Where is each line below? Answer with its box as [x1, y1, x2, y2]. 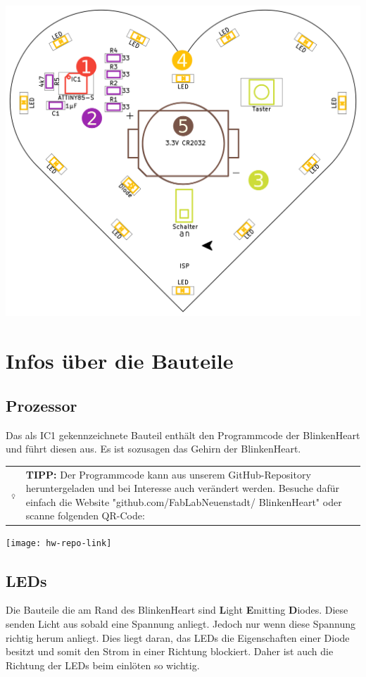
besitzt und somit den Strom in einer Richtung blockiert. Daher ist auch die [6, 644, 334, 659]
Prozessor [6, 394, 77, 416]
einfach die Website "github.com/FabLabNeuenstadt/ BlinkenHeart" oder [25, 494, 342, 509]
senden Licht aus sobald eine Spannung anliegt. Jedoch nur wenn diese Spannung [6, 616, 355, 631]
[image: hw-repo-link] [6, 538, 112, 549]
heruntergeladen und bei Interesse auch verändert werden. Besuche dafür [25, 481, 340, 495]
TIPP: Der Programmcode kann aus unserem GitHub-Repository [25, 467, 311, 481]
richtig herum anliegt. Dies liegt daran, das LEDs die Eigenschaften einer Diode [6, 630, 350, 645]
